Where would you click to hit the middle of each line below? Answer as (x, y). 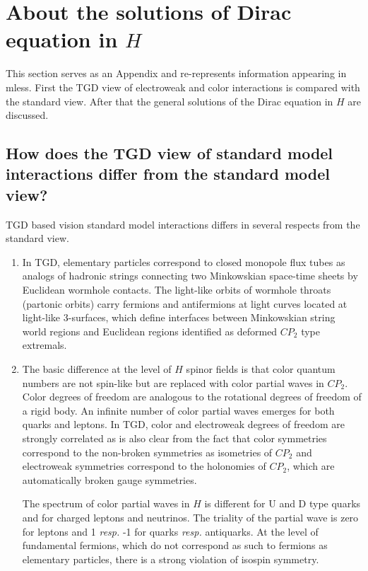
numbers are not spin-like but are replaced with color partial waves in (173, 382)
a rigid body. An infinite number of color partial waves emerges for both (178, 410)
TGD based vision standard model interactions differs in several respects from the (183, 224)
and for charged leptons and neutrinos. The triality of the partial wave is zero (190, 517)
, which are (311, 466)
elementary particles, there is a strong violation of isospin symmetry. (171, 559)
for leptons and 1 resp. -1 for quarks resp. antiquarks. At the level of (170, 531)
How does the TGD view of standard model (170, 153)
